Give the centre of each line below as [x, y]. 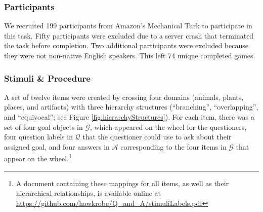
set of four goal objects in [43, 127]
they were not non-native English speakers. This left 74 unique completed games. [130, 55]
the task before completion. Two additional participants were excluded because [126, 45]
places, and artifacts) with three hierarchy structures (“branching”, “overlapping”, [131, 107]
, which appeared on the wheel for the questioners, [168, 127]
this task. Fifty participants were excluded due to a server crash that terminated [129, 35]
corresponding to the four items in [173, 146]
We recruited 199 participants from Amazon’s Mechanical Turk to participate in [128, 26]
